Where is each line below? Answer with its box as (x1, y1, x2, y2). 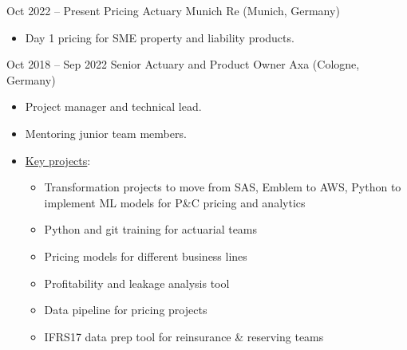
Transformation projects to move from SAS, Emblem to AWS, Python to (44, 179, 401, 195)
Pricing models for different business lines (44, 247, 247, 264)
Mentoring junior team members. (25, 124, 187, 141)
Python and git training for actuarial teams (44, 221, 258, 238)
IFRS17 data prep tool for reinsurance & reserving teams (44, 328, 324, 344)
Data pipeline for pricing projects (44, 301, 207, 318)
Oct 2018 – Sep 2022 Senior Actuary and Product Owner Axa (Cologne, (6, 56, 360, 73)
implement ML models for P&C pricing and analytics (44, 194, 306, 210)
